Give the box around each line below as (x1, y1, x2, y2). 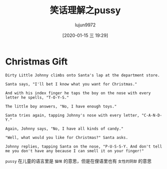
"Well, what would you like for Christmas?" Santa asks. (5, 135, 128, 140)
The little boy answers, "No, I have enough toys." (5, 104, 117, 109)
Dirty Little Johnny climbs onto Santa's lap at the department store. (5, 72, 160, 78)
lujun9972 (75, 21, 96, 28)
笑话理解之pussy (50, 5, 121, 16)
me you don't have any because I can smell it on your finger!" (5, 148, 144, 153)
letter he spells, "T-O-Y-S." (5, 95, 70, 100)
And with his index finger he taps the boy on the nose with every (5, 90, 151, 96)
